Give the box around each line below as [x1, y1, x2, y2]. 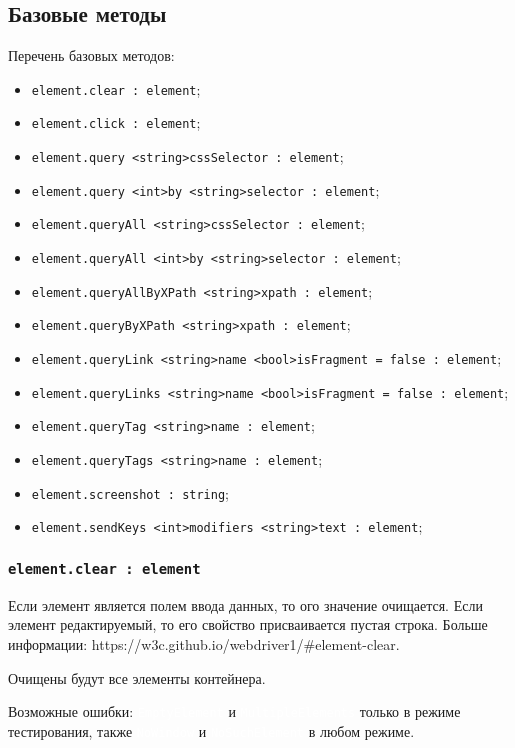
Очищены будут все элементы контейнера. [8, 667, 266, 688]
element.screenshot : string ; [31, 482, 229, 503]
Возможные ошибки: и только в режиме [8, 701, 461, 722]
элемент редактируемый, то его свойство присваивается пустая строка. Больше [8, 614, 488, 635]
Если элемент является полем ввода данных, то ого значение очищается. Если [8, 594, 483, 615]
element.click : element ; [31, 112, 201, 133]
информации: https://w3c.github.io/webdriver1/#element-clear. [8, 633, 400, 654]
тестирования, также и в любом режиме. [8, 720, 415, 741]
